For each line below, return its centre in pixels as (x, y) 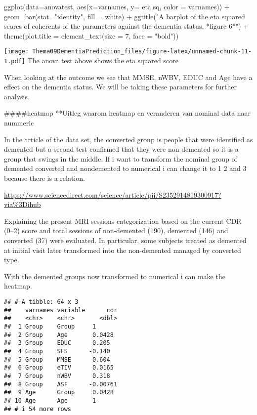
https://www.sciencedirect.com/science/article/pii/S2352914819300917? (113, 194)
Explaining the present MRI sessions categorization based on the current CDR (123, 221)
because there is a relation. (44, 178)
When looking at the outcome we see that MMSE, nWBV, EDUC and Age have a (128, 77)
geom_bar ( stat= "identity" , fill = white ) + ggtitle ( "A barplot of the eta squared (125, 16)
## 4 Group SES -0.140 (57, 351)
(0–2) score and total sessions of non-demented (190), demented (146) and (116, 230)
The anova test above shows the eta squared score (103, 61)
